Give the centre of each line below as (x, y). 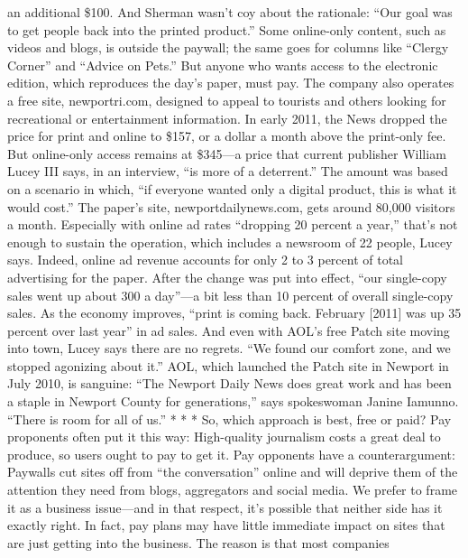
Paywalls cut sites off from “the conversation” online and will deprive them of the (233, 472)
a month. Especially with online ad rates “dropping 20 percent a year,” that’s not (233, 224)
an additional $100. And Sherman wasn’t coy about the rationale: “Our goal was (230, 12)
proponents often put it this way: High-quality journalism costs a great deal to (224, 437)
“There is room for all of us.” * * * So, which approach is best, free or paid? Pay (229, 418)
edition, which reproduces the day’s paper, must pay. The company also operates (231, 83)
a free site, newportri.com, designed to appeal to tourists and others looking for (227, 100)
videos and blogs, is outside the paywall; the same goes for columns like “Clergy (228, 47)
